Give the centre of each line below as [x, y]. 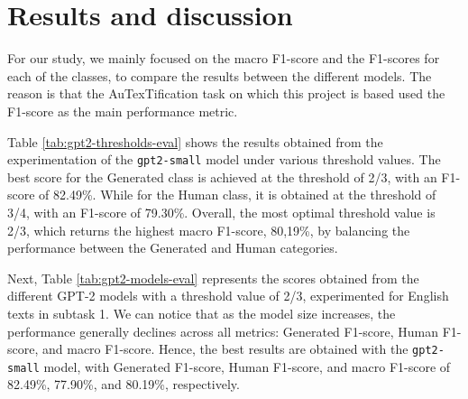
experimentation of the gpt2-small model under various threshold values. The [224, 159]
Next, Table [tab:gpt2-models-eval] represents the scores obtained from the [213, 278]
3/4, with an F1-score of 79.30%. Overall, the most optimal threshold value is [221, 212]
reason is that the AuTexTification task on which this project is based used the [226, 93]
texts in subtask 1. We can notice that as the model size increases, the [202, 313]
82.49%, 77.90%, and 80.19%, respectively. [124, 384]
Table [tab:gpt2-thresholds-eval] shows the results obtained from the [195, 141]
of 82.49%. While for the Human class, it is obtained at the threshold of [238, 195]
